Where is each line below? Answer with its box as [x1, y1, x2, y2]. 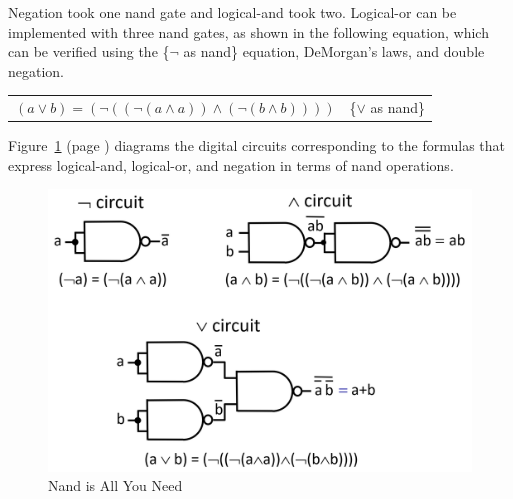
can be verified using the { [8, 41, 170, 62]
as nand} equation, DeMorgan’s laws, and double [183, 41, 485, 62]
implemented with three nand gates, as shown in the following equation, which [8, 21, 489, 42]
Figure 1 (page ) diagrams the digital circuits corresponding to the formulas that [8, 135, 505, 156]
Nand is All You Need [48, 475, 183, 496]
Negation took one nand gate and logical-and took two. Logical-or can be [8, 2, 457, 22]
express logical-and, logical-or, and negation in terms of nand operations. [8, 154, 454, 175]
